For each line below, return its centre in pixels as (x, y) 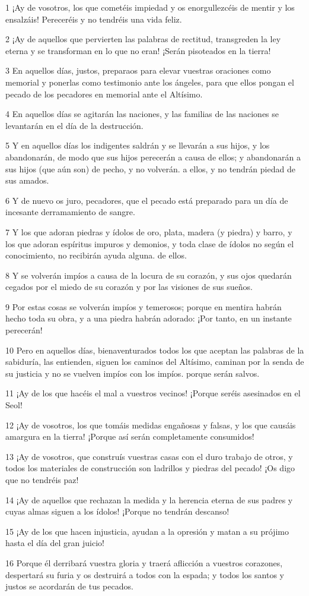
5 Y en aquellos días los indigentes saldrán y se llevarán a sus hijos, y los (138, 145)
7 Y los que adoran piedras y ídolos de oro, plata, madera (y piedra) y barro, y (149, 231)
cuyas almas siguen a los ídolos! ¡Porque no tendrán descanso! (117, 511)
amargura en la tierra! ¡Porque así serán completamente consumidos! (130, 436)
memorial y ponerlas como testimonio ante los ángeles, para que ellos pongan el (150, 82)
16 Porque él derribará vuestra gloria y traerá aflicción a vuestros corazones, (144, 562)
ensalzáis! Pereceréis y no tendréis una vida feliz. (94, 19)
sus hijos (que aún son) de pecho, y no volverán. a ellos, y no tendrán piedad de (150, 168)
